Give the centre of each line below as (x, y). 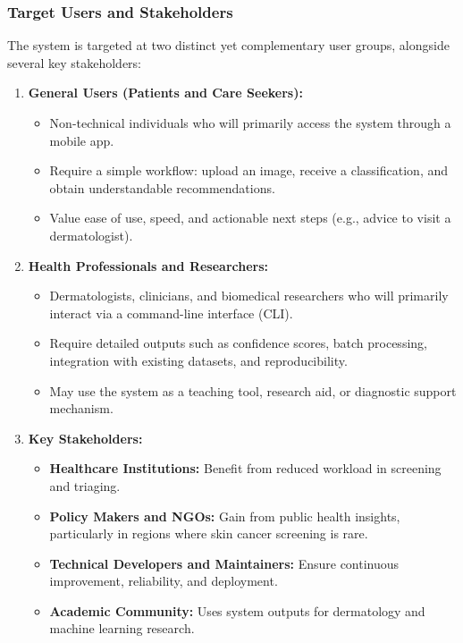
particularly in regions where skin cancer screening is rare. (209, 533)
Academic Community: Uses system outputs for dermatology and (237, 610)
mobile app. (82, 140)
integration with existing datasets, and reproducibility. (198, 360)
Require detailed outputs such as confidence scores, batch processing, (238, 343)
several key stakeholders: (75, 62)
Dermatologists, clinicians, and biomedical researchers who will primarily (249, 296)
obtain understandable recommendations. (162, 187)
